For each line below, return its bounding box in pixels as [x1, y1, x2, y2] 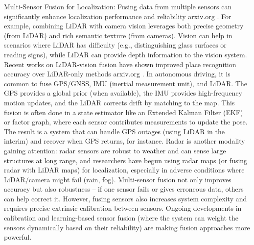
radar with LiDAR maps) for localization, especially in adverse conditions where [4, 165, 245, 175]
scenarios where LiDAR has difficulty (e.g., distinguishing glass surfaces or [4, 40, 227, 50]
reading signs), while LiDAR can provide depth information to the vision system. [4, 49, 247, 59]
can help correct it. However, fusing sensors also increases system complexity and [4, 193, 247, 203]
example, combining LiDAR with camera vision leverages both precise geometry [4, 21, 244, 31]
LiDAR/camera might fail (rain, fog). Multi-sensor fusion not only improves [4, 174, 231, 184]
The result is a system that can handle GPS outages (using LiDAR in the [4, 126, 225, 136]
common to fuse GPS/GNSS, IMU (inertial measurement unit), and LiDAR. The [4, 78, 248, 88]
